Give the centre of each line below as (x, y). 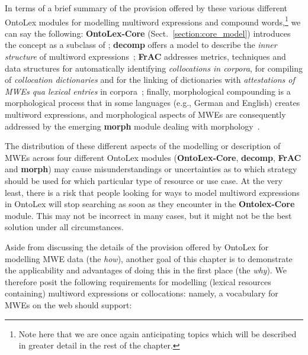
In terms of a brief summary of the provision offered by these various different (146, 8)
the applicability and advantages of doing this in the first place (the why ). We (146, 270)
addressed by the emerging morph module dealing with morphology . (132, 126)
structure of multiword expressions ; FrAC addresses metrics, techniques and (145, 57)
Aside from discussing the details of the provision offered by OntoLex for (137, 246)
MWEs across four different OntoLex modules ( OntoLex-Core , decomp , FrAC (153, 157)
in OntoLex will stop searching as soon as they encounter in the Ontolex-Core (150, 204)
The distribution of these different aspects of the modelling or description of (143, 146)
